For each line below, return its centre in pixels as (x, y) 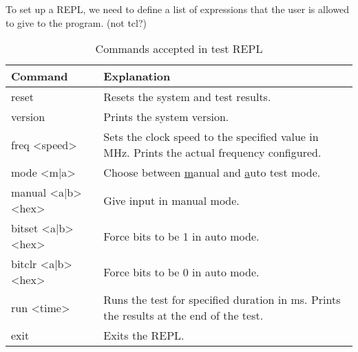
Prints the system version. (166, 117)
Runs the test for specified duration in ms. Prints (222, 300)
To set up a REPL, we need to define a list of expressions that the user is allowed (178, 9)
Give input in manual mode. (171, 200)
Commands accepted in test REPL (179, 49)
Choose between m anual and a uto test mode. (212, 173)
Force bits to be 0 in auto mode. (181, 272)
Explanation (137, 76)
